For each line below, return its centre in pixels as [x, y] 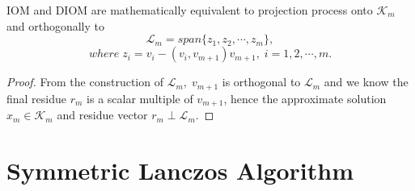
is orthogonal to [261, 82]
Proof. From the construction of [85, 82]
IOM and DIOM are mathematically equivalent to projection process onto [190, 10]
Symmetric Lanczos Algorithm [180, 170]
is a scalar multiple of [140, 98]
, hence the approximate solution [305, 98]
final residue [37, 98]
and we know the [366, 82]
